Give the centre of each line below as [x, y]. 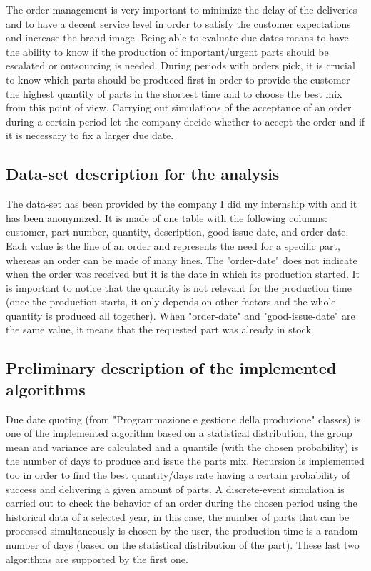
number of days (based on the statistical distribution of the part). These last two [183, 545]
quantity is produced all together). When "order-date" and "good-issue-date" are [181, 315]
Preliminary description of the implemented [171, 368]
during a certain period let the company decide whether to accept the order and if [185, 121]
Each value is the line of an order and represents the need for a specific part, [173, 245]
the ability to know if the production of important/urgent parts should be [167, 51]
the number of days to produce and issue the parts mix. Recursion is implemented [185, 461]
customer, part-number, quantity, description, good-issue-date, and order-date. [177, 232]
